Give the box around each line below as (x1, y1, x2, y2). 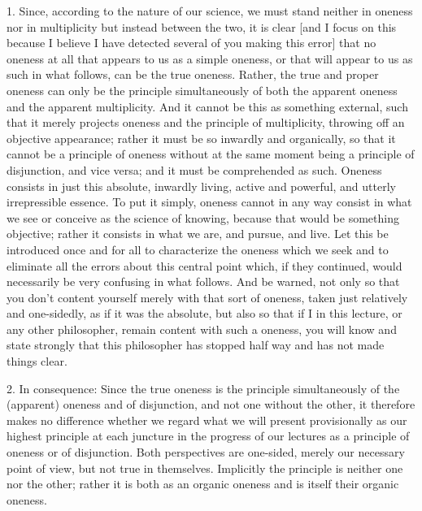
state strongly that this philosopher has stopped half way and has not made (7, 336, 385, 353)
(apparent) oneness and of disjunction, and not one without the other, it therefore (7, 396, 415, 413)
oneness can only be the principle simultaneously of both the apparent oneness (7, 81, 398, 98)
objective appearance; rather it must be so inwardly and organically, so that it (7, 129, 396, 146)
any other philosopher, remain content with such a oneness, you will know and (7, 320, 397, 337)
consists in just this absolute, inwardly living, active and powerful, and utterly (7, 177, 396, 194)
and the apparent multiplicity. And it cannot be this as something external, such (7, 97, 408, 115)
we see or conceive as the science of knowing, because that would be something (7, 209, 399, 226)
